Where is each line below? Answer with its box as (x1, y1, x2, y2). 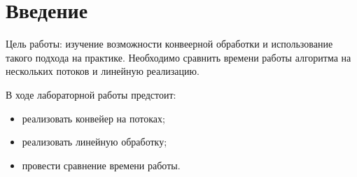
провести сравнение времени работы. (22, 157, 181, 172)
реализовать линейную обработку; (22, 134, 167, 149)
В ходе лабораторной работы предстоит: (6, 87, 176, 101)
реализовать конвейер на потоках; (22, 111, 165, 125)
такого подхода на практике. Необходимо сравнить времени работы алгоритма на (6, 50, 351, 64)
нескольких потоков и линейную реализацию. (6, 64, 199, 78)
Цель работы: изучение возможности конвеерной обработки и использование (6, 36, 333, 51)
